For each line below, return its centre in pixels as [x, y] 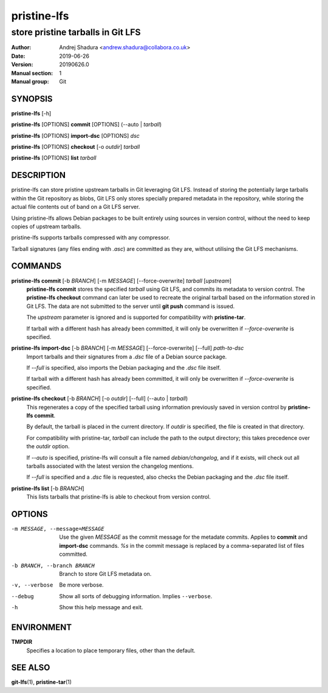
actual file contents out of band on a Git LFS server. [76, 207]
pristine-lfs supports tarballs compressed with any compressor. [91, 237]
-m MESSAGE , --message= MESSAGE [58, 529]
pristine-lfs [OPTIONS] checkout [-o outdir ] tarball [76, 147]
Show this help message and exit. [101, 607]
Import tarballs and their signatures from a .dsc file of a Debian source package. [127, 357]
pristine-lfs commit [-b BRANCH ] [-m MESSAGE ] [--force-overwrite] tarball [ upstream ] [121, 281]
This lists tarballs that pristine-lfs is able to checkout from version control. [118, 497]
